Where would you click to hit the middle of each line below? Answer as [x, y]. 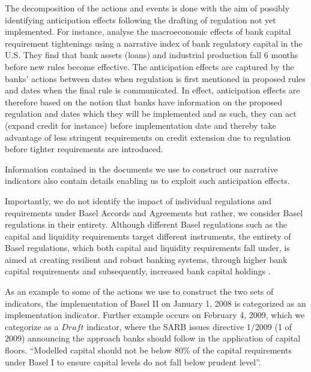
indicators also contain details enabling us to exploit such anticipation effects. [147, 181]
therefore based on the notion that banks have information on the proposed [144, 102]
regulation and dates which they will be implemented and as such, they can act [151, 114]
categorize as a [32, 326]
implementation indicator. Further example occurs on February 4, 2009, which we [155, 315]
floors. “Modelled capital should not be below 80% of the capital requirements [148, 350]
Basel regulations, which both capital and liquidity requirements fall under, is [147, 248]
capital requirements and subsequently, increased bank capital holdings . [138, 271]
